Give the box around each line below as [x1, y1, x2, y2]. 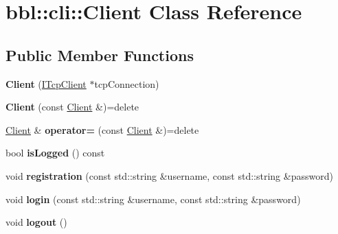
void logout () [5, 215, 67, 229]
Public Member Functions [5, 44, 194, 65]
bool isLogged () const [5, 145, 105, 160]
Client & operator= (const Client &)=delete [5, 122, 199, 137]
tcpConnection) [94, 76, 159, 91]
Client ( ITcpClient [5, 76, 87, 91]
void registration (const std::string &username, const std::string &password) [5, 168, 333, 183]
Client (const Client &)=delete [5, 100, 139, 114]
